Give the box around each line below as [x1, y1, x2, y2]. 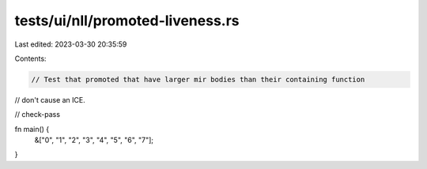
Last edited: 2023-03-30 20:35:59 [14, 39, 127, 49]
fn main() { [14, 124, 50, 133]
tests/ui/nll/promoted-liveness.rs [14, 12, 240, 29]
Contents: [14, 54, 47, 63]
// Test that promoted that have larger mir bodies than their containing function [31, 75, 365, 84]
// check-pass [14, 110, 61, 119]
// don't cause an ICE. [14, 95, 86, 104]
